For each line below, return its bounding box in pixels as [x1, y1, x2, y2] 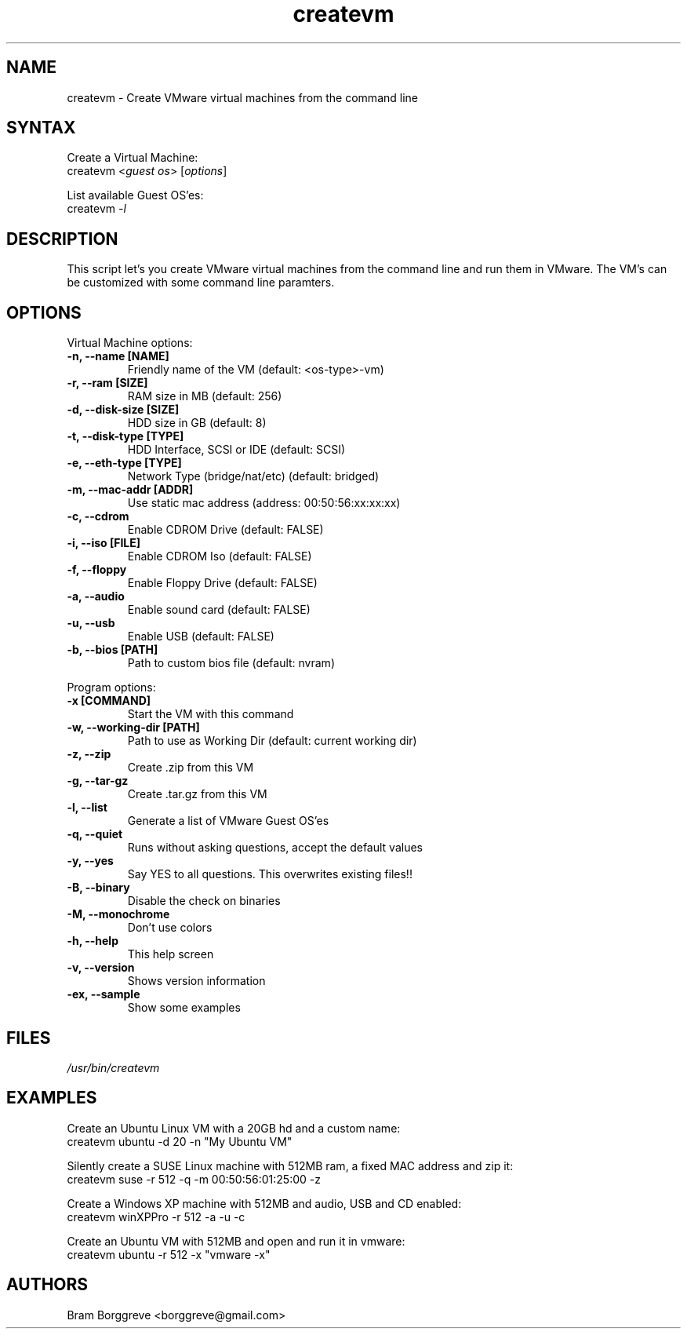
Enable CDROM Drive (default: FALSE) [127, 523, 324, 537]
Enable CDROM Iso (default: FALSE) [127, 549, 312, 564]
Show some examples [127, 1001, 241, 1015]
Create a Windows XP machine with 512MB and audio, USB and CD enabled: [67, 1196, 462, 1210]
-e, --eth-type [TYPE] [67, 456, 182, 470]
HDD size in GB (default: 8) [127, 416, 267, 430]
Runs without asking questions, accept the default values [127, 841, 423, 855]
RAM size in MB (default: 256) [127, 389, 282, 403]
